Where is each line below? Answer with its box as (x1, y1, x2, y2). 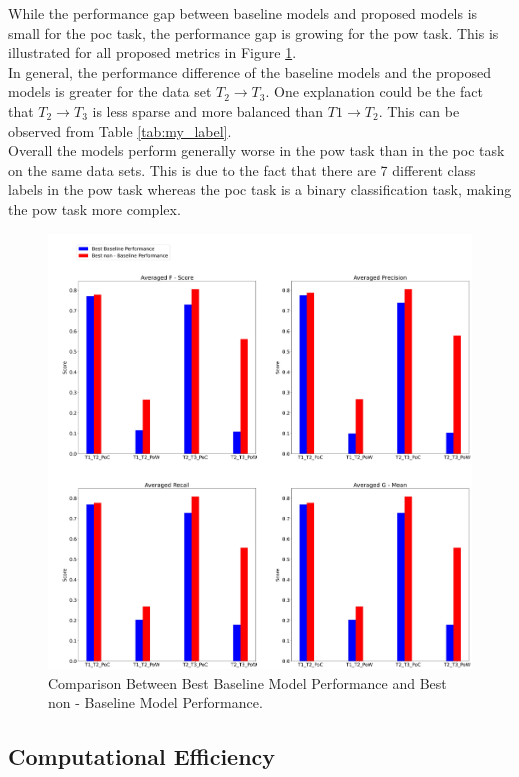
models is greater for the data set (8, 81, 212, 102)
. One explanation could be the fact (265, 81, 483, 102)
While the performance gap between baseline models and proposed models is (8, 3, 478, 23)
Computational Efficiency (8, 741, 276, 772)
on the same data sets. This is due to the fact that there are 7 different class (8, 159, 476, 180)
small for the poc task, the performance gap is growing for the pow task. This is (8, 22, 499, 43)
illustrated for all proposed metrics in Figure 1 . (8, 42, 297, 63)
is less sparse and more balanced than (92, 100, 324, 121)
